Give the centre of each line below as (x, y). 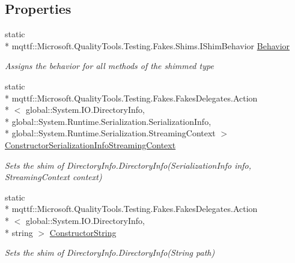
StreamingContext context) (53, 177)
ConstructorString (83, 232)
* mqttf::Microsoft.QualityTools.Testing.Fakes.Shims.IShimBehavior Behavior (147, 45)
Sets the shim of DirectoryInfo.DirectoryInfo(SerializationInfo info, (128, 165)
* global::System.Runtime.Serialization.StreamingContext (110, 133)
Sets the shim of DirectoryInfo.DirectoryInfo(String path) (110, 252)
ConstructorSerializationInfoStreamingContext (90, 144)
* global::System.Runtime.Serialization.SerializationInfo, (108, 121)
